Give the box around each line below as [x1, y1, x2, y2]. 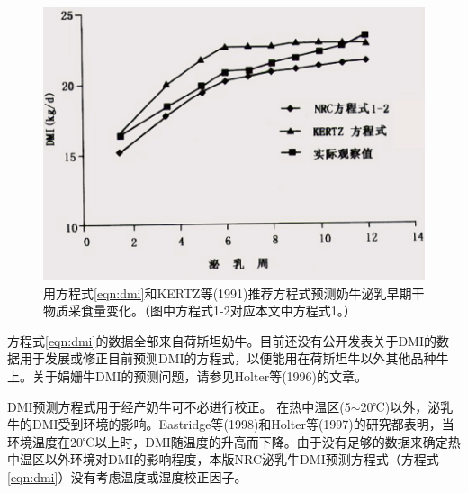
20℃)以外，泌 [360, 397, 441, 415]
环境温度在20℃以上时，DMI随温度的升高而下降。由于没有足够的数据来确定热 [7, 432, 461, 451]
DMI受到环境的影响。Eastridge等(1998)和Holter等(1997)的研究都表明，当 [31, 415, 454, 434]
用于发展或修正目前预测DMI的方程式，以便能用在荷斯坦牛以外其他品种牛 [19, 349, 449, 368]
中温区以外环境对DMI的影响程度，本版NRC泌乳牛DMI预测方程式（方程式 [7, 450, 439, 469]
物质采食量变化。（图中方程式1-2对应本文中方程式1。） [43, 301, 356, 320]
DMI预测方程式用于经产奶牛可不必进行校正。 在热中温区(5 [7, 397, 351, 415]
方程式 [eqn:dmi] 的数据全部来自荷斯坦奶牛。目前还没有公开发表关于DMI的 [7, 331, 436, 350]
